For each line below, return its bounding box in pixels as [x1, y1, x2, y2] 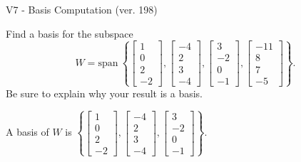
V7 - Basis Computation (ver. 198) [6, 2, 158, 16]
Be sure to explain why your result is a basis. [6, 85, 203, 100]
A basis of [6, 124, 49, 139]
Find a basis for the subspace [6, 26, 133, 40]
